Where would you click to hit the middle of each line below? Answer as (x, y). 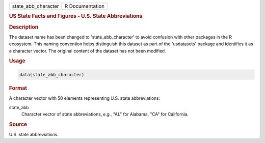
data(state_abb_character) (52, 74)
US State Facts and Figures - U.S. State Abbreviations (76, 16)
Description (24, 27)
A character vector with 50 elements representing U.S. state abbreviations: (85, 98)
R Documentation (85, 6)
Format (18, 88)
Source (18, 124)
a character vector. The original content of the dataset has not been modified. (88, 51)
